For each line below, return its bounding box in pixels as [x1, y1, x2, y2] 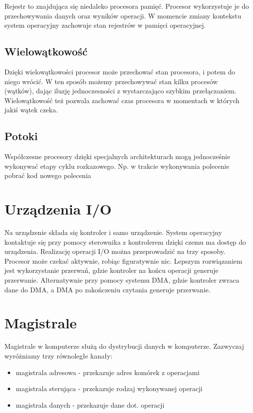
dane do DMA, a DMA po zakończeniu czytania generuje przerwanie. [4, 284, 211, 294]
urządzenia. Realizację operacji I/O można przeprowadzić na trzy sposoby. [4, 246, 226, 256]
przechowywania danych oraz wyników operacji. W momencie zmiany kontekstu [4, 10, 241, 20]
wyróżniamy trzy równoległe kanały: [4, 350, 113, 360]
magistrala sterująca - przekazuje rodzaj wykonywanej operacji [16, 383, 202, 394]
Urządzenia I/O [4, 199, 112, 219]
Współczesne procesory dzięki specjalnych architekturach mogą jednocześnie [4, 151, 230, 162]
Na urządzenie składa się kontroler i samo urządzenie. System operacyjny [4, 227, 222, 237]
